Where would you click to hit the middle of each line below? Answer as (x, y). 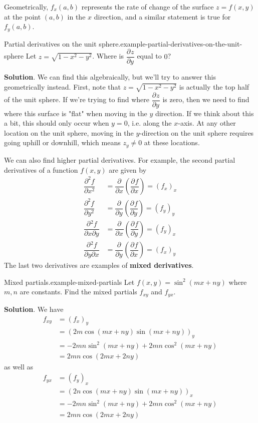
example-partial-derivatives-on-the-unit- (181, 43)
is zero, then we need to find (206, 99)
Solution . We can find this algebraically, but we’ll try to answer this (110, 77)
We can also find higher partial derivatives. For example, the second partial (120, 159)
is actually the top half (214, 86)
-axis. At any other (207, 123)
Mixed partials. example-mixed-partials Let (69, 282)
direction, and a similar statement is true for (162, 16)
